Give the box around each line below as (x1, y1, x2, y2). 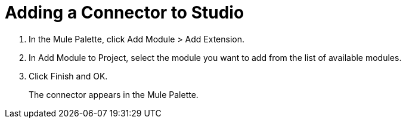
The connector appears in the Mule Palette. (29, 89, 199, 100)
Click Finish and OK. (29, 70, 108, 81)
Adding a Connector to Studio (5, 2, 244, 23)
